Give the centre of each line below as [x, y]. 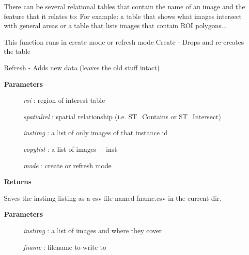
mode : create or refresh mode [67, 165]
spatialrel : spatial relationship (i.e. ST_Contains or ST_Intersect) [122, 116]
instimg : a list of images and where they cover [93, 230]
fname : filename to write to [65, 247]
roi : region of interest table [64, 100]
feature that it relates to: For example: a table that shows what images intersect [123, 16]
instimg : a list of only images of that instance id [96, 133]
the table [17, 51]
